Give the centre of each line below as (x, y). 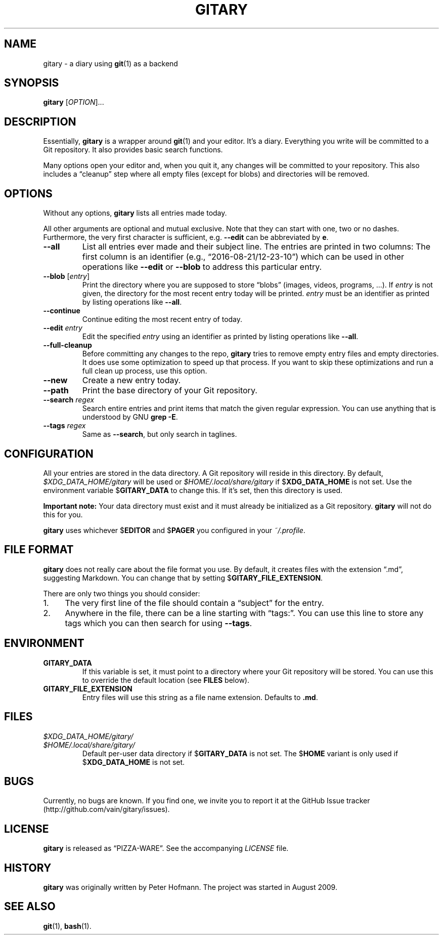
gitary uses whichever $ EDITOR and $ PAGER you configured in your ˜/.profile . (174, 530)
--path (56, 391)
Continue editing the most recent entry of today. (162, 319)
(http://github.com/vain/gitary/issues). (106, 809)
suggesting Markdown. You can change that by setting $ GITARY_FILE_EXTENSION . (183, 578)
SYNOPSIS (32, 83)
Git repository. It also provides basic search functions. (133, 150)
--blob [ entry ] (66, 276)
